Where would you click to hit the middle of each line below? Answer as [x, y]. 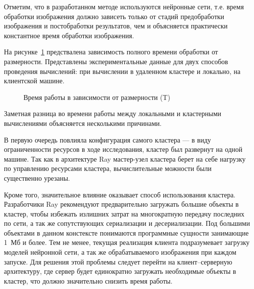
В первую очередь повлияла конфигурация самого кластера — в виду [108, 139]
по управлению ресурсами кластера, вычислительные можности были [108, 168]
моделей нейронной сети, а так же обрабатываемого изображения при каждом [120, 252]
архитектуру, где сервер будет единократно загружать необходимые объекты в [120, 271]
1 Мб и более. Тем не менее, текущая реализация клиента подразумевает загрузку [127, 242]
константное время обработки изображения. [69, 35]
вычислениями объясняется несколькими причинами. [83, 123]
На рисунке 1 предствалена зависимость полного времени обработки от [111, 52]
